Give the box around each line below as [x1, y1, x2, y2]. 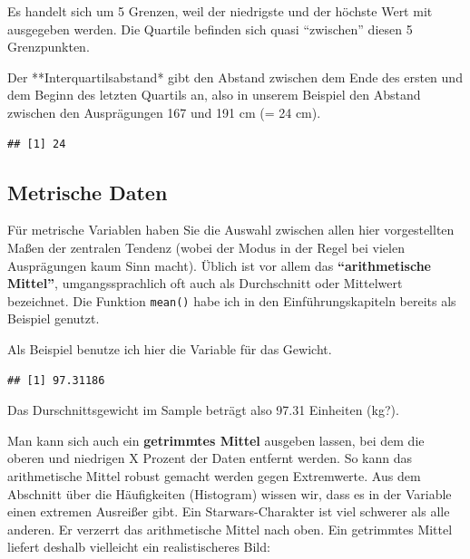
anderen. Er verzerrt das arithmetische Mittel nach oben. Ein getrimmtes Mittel [7, 519, 453, 538]
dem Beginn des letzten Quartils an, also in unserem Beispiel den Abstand [7, 85, 421, 104]
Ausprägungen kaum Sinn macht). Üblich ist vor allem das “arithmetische [7, 255, 431, 275]
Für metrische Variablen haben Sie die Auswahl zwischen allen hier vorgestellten [7, 220, 455, 239]
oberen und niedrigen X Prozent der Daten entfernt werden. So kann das [7, 448, 413, 467]
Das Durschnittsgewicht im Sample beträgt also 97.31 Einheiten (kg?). [7, 400, 399, 419]
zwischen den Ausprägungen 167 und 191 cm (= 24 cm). [7, 102, 321, 121]
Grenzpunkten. [7, 37, 90, 56]
